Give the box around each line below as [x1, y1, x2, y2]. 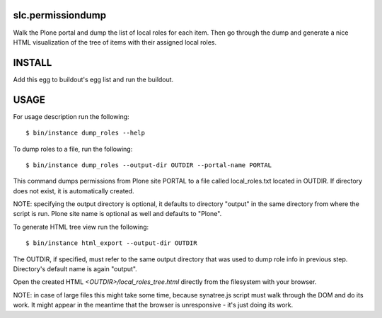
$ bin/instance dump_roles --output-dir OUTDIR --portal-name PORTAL [25, 161, 272, 169]
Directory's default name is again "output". [13, 265, 137, 273]
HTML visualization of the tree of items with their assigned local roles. [13, 38, 217, 46]
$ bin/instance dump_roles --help [25, 129, 145, 137]
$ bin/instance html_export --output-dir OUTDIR [25, 239, 197, 247]
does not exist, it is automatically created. [13, 186, 134, 195]
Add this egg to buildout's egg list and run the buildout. [13, 75, 174, 84]
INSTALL [13, 57, 52, 69]
